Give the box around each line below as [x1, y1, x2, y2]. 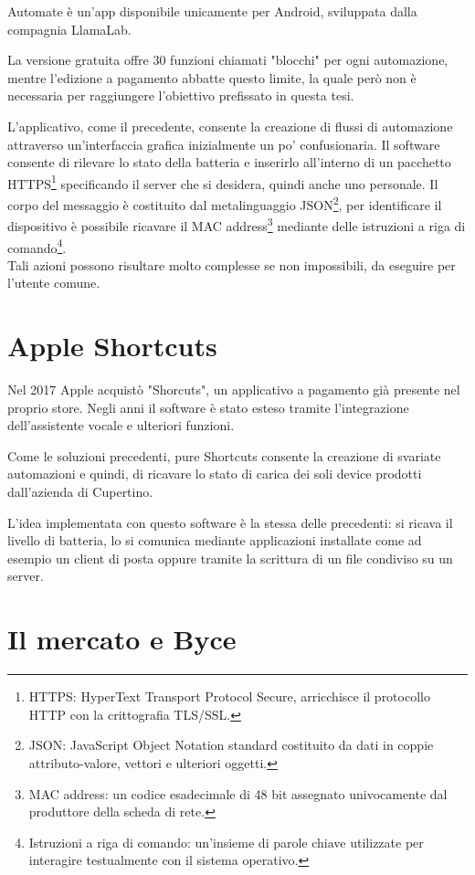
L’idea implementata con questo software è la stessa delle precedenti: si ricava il [7, 512, 453, 532]
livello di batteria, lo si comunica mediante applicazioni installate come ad [7, 531, 422, 550]
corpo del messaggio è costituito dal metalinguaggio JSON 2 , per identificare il [7, 193, 442, 214]
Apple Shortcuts [7, 327, 217, 364]
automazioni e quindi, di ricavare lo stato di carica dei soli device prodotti [7, 464, 422, 483]
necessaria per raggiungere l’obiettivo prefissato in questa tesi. [7, 86, 354, 105]
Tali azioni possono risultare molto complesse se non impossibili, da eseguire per [7, 255, 456, 274]
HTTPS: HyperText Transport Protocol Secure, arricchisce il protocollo [28, 687, 430, 706]
